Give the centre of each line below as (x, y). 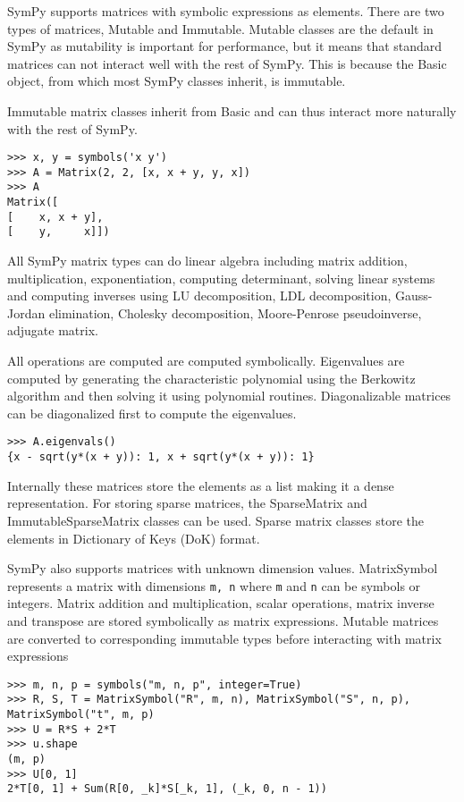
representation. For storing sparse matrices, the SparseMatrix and (187, 503)
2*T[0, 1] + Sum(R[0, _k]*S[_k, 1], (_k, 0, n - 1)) (167, 789)
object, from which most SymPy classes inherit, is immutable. (177, 81)
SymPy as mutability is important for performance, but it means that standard (225, 46)
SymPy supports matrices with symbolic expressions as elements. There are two (226, 11)
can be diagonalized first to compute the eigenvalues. (152, 413)
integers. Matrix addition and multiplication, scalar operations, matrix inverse (221, 603)
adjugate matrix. (53, 330)
